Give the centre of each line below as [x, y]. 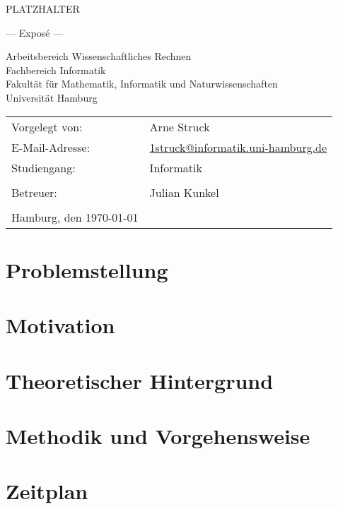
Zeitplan [47, 491]
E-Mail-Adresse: [51, 147]
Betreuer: [34, 192]
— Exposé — [35, 32]
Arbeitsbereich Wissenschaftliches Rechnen [99, 56]
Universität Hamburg [52, 97]
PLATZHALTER [43, 8]
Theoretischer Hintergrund [140, 380]
